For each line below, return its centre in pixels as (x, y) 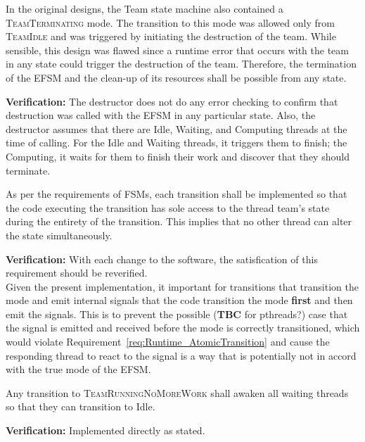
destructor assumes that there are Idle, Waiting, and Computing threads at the (177, 128)
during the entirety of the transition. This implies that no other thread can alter (179, 221)
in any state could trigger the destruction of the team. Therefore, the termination (181, 64)
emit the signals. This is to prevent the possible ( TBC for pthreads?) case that (177, 314)
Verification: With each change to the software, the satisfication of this (162, 259)
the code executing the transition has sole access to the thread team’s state (168, 207)
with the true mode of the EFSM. (78, 369)
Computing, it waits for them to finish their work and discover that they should (178, 156)
